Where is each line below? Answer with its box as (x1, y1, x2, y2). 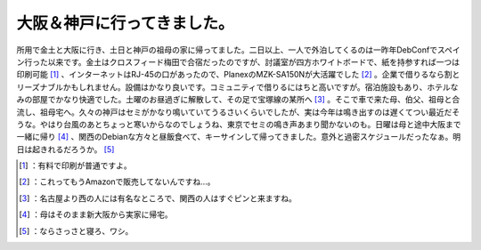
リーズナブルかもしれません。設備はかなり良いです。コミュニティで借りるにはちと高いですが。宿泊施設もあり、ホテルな (16, 81, 459, 93)
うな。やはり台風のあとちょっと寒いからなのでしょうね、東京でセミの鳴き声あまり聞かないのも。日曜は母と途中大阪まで (16, 118, 461, 129)
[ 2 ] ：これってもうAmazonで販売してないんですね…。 (19, 176, 216, 187)
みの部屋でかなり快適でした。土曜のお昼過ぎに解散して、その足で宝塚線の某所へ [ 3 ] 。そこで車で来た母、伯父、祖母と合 (16, 94, 461, 105)
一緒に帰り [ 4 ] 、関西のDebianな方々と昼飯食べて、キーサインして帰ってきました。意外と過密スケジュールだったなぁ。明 (16, 132, 461, 142)
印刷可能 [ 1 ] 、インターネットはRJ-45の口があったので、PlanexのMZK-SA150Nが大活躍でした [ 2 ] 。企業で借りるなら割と (16, 69, 461, 80)
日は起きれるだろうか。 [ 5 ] (16, 143, 115, 155)
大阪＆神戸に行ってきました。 (16, 13, 234, 33)
